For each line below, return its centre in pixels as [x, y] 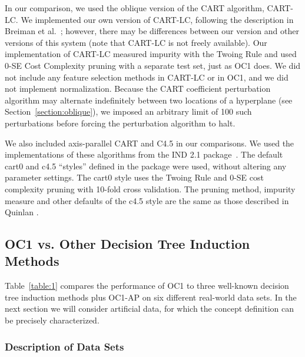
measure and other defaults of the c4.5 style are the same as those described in [147, 200]
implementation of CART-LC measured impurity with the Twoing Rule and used [151, 54]
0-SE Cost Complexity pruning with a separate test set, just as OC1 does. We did [153, 65]
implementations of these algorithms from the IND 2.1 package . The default [144, 154]
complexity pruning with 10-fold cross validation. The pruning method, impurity [150, 188]
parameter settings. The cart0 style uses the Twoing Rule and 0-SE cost [134, 177]
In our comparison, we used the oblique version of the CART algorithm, [135, 8]
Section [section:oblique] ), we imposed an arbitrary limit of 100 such [128, 111]
